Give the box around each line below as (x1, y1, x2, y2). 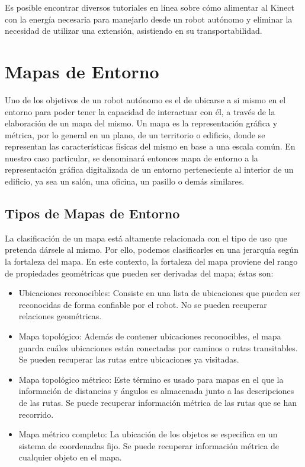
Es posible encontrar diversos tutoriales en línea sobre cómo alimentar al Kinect (5, 1, 294, 13)
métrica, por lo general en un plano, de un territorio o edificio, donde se (5, 128, 265, 141)
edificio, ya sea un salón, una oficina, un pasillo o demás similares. (5, 175, 245, 188)
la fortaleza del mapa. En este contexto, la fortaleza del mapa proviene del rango (5, 255, 298, 268)
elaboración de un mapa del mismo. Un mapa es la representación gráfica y (5, 117, 278, 129)
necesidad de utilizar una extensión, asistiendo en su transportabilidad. (5, 24, 262, 37)
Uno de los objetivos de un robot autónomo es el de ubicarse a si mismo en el (5, 93, 286, 106)
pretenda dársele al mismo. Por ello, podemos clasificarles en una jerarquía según (5, 243, 298, 256)
